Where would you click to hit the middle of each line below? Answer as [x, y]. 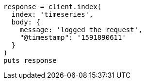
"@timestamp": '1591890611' [73, 37]
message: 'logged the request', [81, 30]
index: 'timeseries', [52, 14]
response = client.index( [53, 7]
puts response [30, 60]
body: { [26, 22]
